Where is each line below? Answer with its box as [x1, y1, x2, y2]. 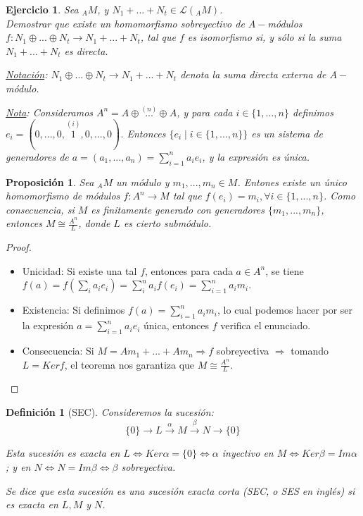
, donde [78, 216, 110, 231]
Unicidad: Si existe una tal [22, 263, 137, 278]
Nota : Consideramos [6, 104, 94, 119]
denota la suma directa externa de [180, 67, 326, 82]
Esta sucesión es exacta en [6, 446, 120, 460]
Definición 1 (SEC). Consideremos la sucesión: [6, 405, 214, 419]
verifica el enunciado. [220, 318, 311, 333]
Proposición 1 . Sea [6, 174, 94, 189]
